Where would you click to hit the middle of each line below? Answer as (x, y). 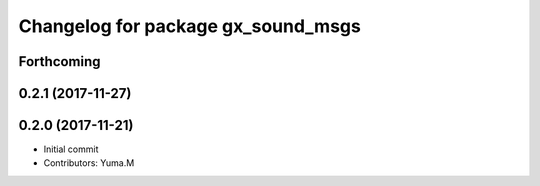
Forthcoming (59, 61)
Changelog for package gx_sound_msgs (190, 26)
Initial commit (71, 149)
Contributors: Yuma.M (89, 163)
